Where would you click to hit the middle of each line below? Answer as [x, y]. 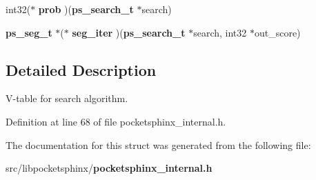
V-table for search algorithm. [67, 98]
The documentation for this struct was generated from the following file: [158, 144]
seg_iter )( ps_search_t [129, 32]
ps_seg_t [29, 32]
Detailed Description [81, 69]
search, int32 [220, 32]
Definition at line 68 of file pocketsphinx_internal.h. [116, 121]
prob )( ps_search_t [86, 9]
